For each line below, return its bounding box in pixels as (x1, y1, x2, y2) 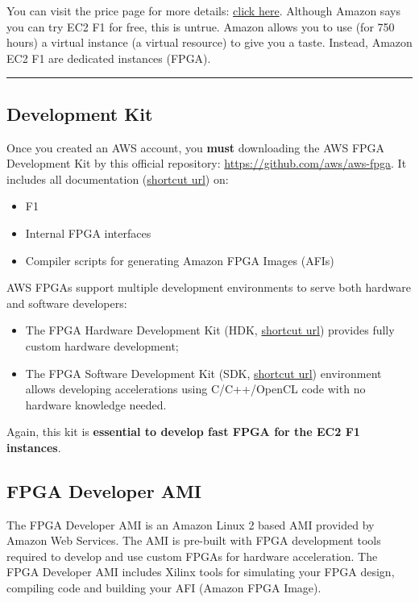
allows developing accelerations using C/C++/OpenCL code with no (25, 380, 366, 397)
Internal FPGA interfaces (25, 224, 151, 241)
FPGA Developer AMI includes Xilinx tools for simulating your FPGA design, (6, 563, 395, 580)
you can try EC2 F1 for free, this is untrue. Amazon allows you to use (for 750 (6, 18, 395, 35)
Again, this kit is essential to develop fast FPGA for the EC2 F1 (6, 423, 360, 440)
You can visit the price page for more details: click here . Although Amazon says (6, 2, 400, 19)
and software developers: (6, 294, 127, 311)
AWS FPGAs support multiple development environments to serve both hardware (6, 279, 411, 296)
